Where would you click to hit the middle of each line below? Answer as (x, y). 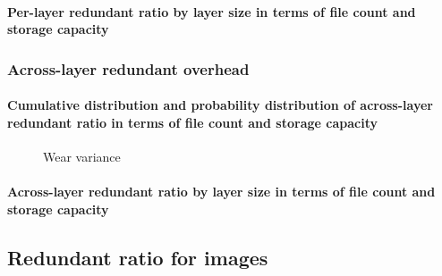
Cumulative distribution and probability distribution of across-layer (220, 105)
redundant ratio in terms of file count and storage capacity (192, 122)
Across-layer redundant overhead (128, 68)
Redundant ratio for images (138, 257)
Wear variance (82, 157)
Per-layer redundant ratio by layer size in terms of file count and (212, 11)
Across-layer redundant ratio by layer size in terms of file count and (221, 192)
